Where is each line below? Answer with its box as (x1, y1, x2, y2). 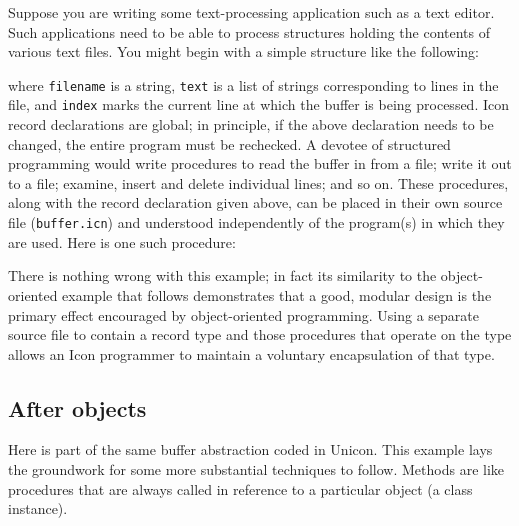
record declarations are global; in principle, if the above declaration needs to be (8, 114, 494, 135)
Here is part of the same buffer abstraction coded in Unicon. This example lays (8, 439, 493, 460)
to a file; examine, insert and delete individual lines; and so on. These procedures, (8, 172, 509, 193)
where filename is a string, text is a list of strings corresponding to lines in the (8, 74, 499, 95)
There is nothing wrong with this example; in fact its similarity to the (8, 265, 437, 286)
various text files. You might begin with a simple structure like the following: (8, 41, 479, 62)
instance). (8, 498, 68, 519)
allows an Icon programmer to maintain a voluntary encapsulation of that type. (8, 343, 495, 364)
